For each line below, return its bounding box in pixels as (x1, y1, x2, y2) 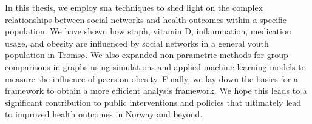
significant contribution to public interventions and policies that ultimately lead (5, 96, 302, 108)
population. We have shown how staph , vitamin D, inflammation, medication (5, 25, 291, 38)
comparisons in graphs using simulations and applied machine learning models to (5, 60, 306, 73)
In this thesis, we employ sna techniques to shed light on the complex (5, 1, 263, 13)
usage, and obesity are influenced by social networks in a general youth (5, 36, 269, 49)
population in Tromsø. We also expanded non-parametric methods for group (5, 48, 288, 61)
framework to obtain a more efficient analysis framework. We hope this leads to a (5, 84, 307, 97)
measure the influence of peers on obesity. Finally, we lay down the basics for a (5, 72, 298, 85)
